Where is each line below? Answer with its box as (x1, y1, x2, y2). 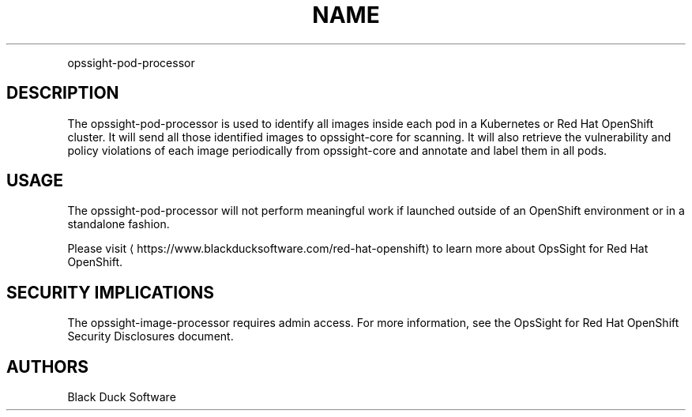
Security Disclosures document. (67, 329, 234, 344)
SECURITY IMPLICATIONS (6, 282, 215, 302)
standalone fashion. (67, 217, 170, 231)
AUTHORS (6, 356, 89, 377)
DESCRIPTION (6, 83, 119, 103)
